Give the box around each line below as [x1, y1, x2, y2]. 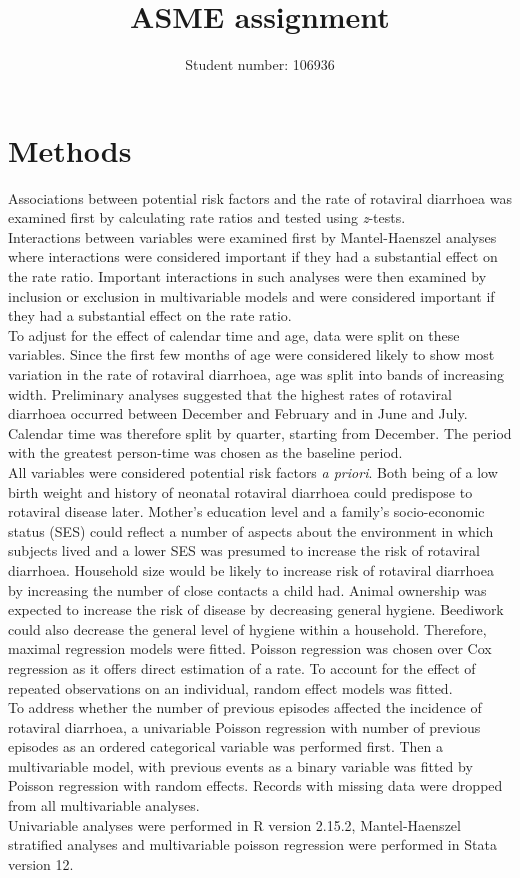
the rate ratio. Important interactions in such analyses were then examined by [8, 266, 487, 287]
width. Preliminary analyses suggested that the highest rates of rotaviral [8, 383, 452, 404]
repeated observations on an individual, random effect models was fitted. [8, 677, 453, 698]
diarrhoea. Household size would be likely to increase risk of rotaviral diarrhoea [8, 559, 494, 580]
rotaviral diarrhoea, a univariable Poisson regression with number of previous [8, 716, 481, 737]
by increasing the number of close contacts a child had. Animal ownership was [8, 579, 487, 600]
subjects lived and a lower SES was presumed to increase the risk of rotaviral [8, 540, 480, 561]
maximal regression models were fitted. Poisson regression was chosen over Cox [8, 638, 492, 659]
